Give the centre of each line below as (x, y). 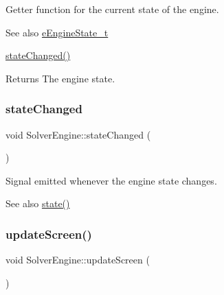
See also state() (38, 203)
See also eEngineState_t (57, 32)
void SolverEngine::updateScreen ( (78, 260)
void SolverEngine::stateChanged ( (78, 134)
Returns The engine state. (60, 78)
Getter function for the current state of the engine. (112, 9)
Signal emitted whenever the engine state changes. (111, 180)
